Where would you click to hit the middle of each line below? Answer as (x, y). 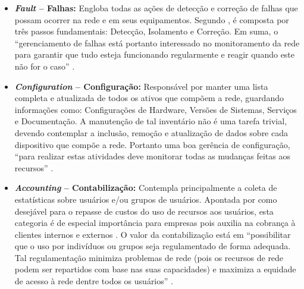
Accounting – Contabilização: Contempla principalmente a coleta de (146, 188)
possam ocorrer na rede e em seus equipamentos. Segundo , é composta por (152, 19)
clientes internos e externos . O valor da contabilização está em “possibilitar (153, 234)
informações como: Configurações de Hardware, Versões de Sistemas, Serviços (156, 109)
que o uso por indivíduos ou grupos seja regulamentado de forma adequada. (153, 246)
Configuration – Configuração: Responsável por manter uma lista (141, 86)
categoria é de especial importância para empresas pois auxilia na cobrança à (155, 223)
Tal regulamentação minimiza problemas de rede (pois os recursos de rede (149, 257)
